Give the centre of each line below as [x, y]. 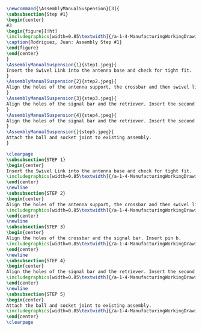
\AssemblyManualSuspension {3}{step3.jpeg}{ [62, 98]
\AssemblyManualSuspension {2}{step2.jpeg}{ [62, 81]
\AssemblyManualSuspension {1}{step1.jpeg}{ [62, 65]
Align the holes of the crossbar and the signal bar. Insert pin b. [94, 238]
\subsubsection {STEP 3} [36, 227]
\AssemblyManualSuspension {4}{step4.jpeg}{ [62, 115]
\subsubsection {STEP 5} [36, 294]
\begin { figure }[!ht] [32, 31]
